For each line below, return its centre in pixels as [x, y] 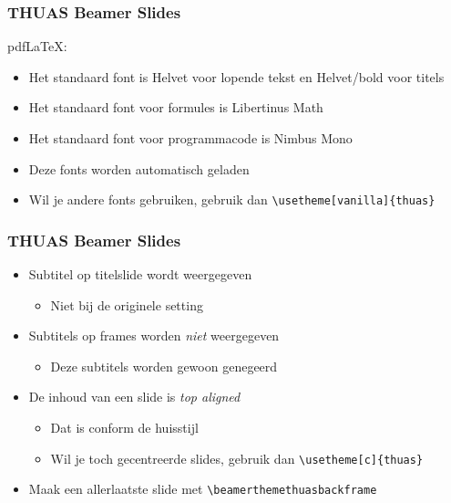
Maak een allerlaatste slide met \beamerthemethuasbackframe [203, 489]
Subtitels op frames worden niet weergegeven [154, 335]
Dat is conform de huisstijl [124, 428]
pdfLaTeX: [37, 46]
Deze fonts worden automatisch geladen [139, 168]
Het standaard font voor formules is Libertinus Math [176, 107]
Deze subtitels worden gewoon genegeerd [164, 366]
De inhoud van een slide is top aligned [134, 397]
